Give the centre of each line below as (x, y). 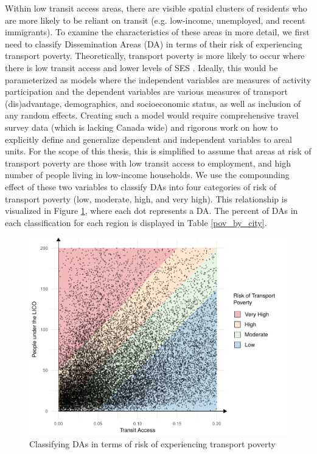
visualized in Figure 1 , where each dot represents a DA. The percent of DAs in (152, 211)
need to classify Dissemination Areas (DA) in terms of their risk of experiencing (154, 43)
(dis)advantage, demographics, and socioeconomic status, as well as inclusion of (153, 103)
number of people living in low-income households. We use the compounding (147, 175)
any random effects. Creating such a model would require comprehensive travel (152, 115)
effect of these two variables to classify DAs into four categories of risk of (141, 186)
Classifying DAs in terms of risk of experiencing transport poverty (152, 444)
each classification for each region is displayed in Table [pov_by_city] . (136, 222)
